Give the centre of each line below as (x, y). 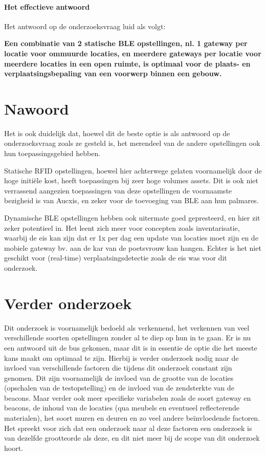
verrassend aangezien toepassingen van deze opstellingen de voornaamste (118, 190)
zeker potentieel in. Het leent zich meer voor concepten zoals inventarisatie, (122, 227)
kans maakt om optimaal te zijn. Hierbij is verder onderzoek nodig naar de (121, 357)
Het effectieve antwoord (47, 6)
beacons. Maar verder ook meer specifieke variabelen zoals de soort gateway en (128, 397)
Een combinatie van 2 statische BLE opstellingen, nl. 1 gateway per (126, 43)
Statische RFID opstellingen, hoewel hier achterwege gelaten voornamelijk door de (133, 170)
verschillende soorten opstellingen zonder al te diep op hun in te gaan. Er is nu (128, 338)
